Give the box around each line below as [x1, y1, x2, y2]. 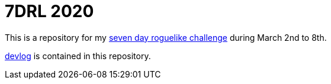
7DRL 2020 [5, 1, 94, 21]
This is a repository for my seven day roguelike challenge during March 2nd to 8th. [5, 32, 327, 43]
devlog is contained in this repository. [5, 50, 151, 61]
